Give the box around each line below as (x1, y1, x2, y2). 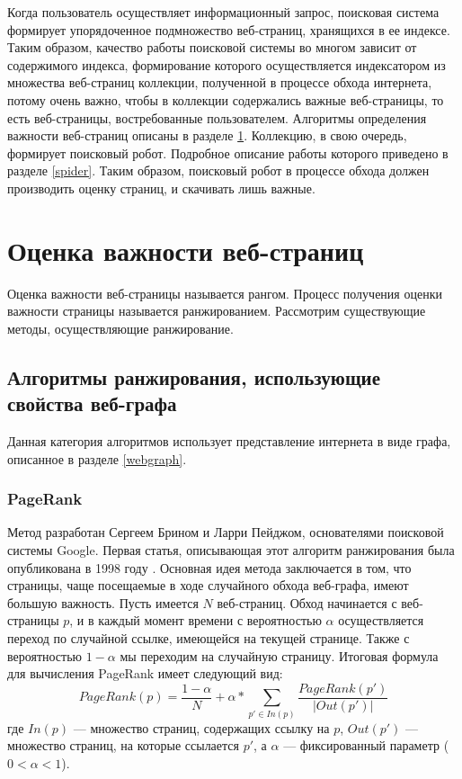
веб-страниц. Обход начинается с (217, 593, 397, 612)
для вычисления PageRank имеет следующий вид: (7, 664, 283, 683)
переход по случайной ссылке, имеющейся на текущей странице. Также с (7, 629, 410, 647)
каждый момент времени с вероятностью (98, 611, 322, 630)
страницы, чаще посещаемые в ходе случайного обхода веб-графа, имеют (7, 576, 409, 595)
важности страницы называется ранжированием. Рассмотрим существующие (7, 301, 426, 320)
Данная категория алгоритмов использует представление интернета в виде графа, (7, 432, 451, 451)
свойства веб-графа (7, 389, 177, 417)
